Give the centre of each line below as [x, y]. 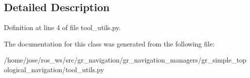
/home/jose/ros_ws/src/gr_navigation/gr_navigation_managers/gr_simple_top [125, 60]
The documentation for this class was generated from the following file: [109, 43]
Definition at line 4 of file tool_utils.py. [62, 27]
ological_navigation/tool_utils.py [54, 69]
